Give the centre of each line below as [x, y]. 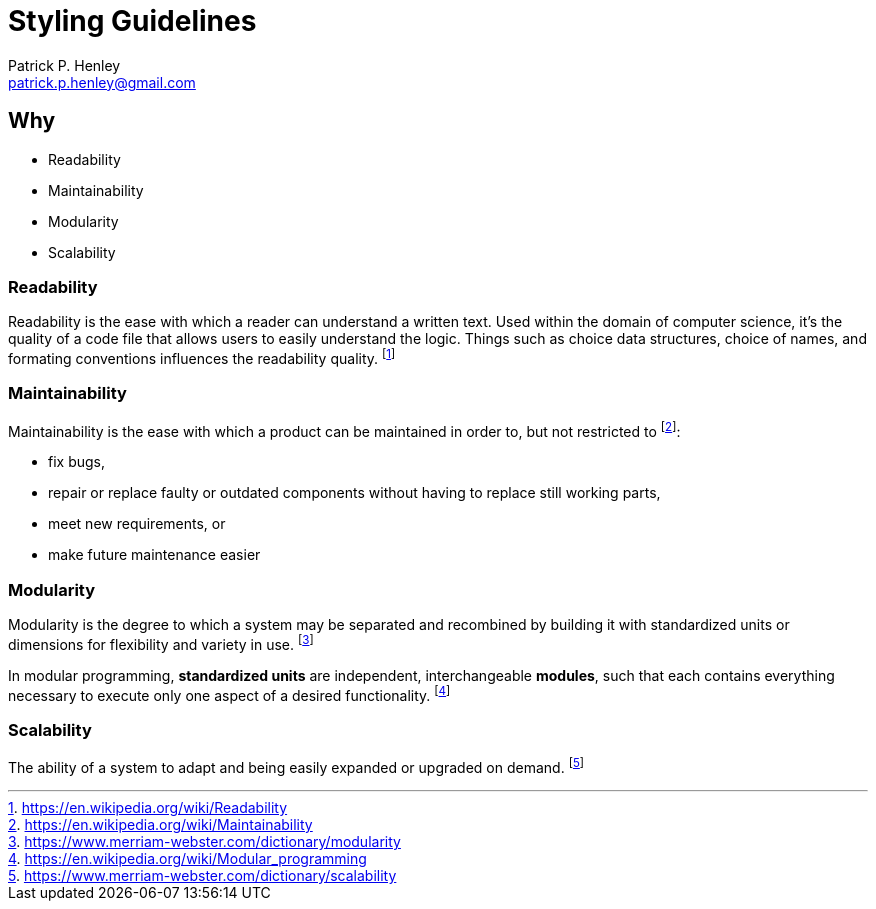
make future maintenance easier [154, 555]
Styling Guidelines [132, 21]
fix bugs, [77, 462]
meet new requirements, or [137, 524]
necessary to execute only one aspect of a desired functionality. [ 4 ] [229, 693]
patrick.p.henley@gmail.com [102, 82]
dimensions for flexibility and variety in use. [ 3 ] [161, 643]
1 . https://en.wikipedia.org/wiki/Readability [148, 807]
